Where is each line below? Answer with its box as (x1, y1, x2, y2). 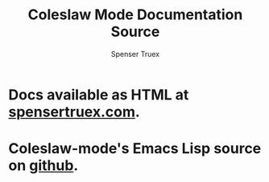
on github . (8, 156, 79, 175)
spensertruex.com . (8, 103, 141, 121)
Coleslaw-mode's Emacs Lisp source (8, 140, 262, 158)
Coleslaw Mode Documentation (27, 6, 243, 24)
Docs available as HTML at (8, 86, 189, 103)
